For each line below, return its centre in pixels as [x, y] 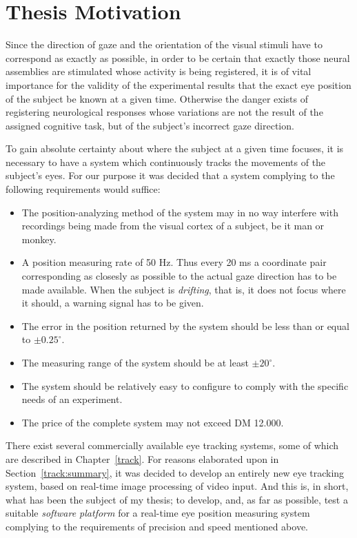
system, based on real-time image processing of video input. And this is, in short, [177, 486]
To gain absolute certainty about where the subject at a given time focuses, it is [175, 148]
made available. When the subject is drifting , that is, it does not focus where [184, 289]
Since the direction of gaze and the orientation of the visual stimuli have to [164, 44]
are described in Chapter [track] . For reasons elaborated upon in [142, 458]
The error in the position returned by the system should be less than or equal [185, 325]
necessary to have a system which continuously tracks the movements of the [166, 162]
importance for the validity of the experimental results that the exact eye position [178, 84]
